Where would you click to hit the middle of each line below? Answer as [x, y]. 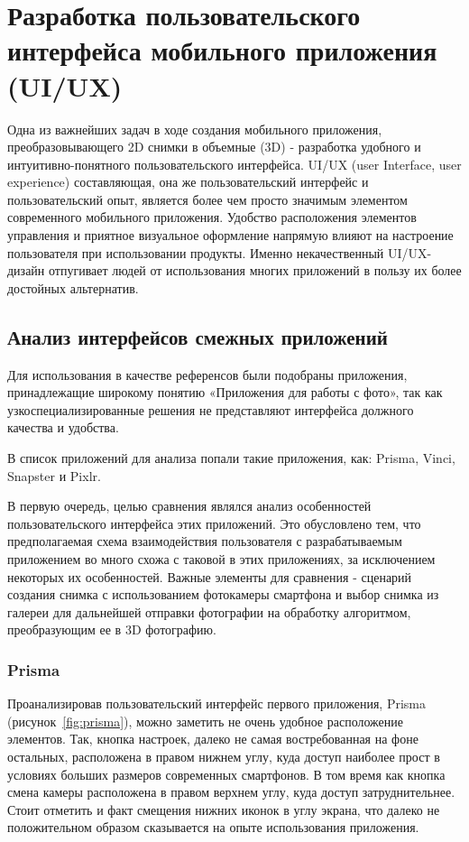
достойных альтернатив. [73, 287]
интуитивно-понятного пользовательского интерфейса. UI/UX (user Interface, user [234, 164]
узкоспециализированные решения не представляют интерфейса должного [211, 409]
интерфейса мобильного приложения [222, 50]
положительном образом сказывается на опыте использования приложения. [213, 827]
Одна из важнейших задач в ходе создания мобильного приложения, [195, 129]
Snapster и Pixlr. [54, 475]
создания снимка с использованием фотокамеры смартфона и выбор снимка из [223, 594]
